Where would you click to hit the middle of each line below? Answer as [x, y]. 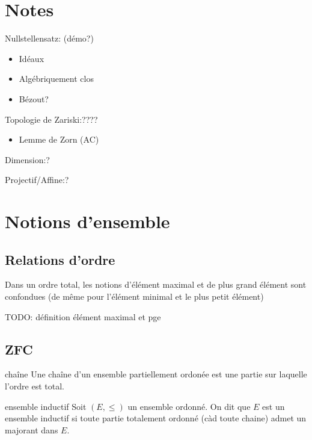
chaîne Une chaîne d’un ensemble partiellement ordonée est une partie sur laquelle [156, 374]
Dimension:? [27, 159]
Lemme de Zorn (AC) [59, 139]
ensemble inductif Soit [46, 406]
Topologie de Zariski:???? [51, 119]
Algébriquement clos [56, 79]
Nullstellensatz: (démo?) [49, 38]
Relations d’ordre [60, 259]
